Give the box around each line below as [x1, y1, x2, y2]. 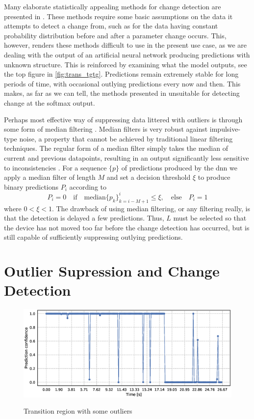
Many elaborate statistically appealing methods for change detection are [4, 1, 221, 11]
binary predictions [4, 181, 59, 192]
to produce [198, 172, 230, 182]
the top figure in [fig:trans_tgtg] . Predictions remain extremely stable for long [4, 69, 239, 79]
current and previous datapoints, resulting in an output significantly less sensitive [4, 152, 249, 163]
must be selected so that [173, 213, 247, 223]
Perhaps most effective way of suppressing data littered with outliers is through [4, 114, 243, 124]
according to [69, 181, 107, 192]
